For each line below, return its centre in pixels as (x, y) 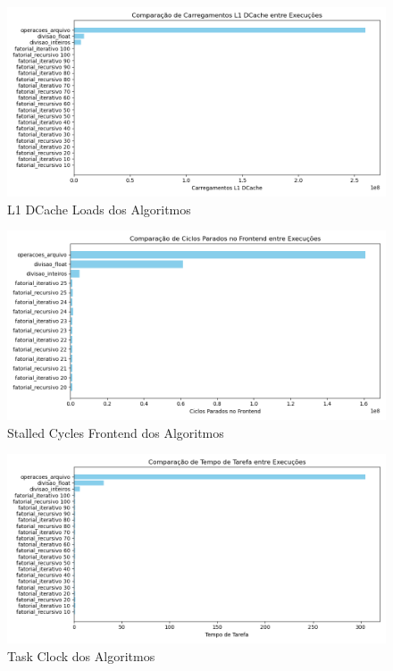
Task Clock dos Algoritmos (81, 655)
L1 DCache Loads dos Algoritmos (99, 209)
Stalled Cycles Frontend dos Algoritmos (116, 432)
